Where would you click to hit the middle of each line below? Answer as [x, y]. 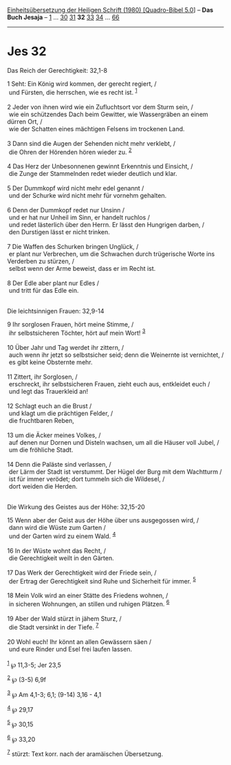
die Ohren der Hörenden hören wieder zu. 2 [70, 151]
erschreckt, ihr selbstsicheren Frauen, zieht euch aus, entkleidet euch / [109, 384]
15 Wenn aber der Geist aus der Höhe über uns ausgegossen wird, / [103, 520]
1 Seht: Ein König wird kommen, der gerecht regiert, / [82, 84]
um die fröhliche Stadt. [41, 450]
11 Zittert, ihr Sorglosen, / [42, 377]
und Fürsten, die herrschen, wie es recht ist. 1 [73, 91]
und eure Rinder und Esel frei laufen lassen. [70, 649]
